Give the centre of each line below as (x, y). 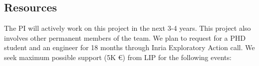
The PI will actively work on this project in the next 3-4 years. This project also (127, 28)
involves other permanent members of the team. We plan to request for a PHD (125, 37)
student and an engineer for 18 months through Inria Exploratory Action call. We (129, 47)
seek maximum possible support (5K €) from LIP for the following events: (118, 57)
